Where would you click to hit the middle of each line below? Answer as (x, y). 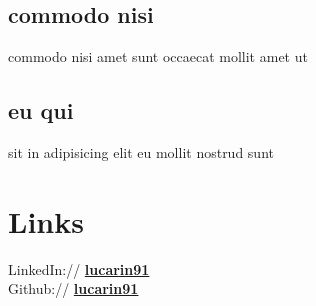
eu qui (41, 110)
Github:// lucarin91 (73, 288)
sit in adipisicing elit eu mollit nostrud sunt (141, 152)
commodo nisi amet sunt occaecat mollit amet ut (158, 56)
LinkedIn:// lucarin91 (79, 268)
